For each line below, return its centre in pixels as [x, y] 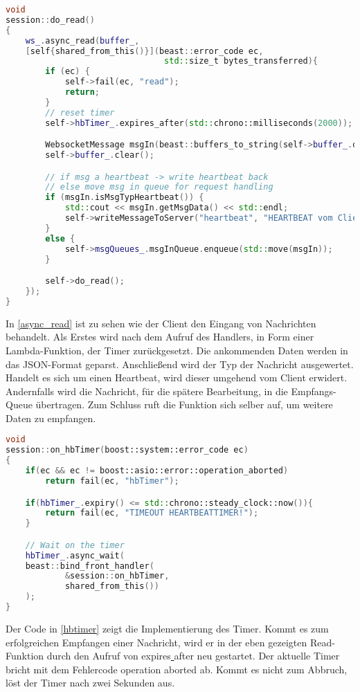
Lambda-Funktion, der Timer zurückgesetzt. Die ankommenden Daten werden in [177, 350]
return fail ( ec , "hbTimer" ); [112, 481]
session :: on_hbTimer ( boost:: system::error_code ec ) [127, 450]
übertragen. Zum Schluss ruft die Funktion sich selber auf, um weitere [184, 404]
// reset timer [80, 112]
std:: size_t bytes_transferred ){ [241, 61]
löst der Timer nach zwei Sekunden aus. [90, 683]
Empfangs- [314, 391]
